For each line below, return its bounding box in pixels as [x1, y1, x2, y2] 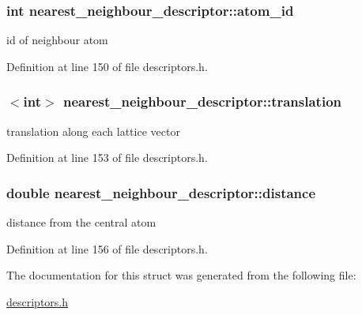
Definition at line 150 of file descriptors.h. [6, 58, 208, 74]
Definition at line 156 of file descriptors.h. [6, 240, 208, 257]
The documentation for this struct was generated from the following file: [6, 267, 356, 283]
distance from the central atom [6, 214, 156, 231]
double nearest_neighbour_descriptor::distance [6, 182, 316, 202]
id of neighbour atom [6, 32, 108, 48]
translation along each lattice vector [6, 122, 180, 139]
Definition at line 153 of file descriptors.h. [6, 149, 208, 166]
